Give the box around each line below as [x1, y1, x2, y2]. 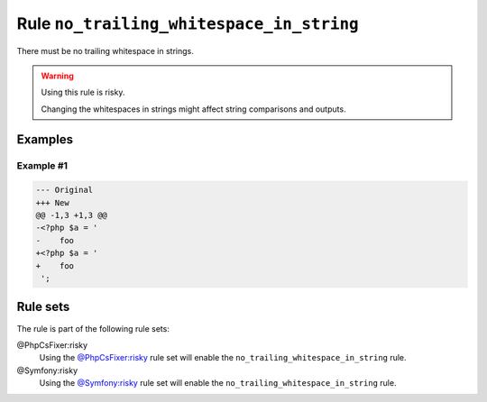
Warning [41, 70, 74, 81]
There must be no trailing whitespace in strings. [16, 45, 194, 56]
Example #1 [16, 159, 68, 171]
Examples [16, 132, 74, 147]
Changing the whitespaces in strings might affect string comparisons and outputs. [41, 104, 346, 114]
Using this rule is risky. [41, 87, 125, 98]
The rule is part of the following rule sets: [16, 323, 170, 333]
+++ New [35, 197, 69, 207]
